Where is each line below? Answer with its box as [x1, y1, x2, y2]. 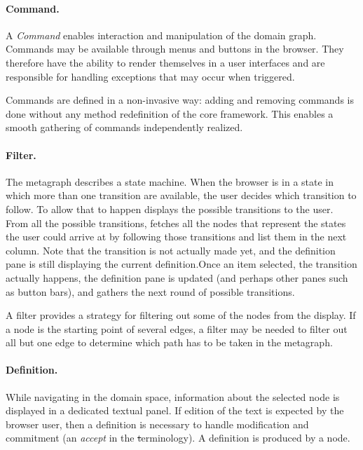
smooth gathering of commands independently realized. [6, 120, 243, 135]
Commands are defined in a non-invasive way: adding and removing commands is [6, 93, 354, 107]
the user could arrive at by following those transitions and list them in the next [6, 229, 347, 244]
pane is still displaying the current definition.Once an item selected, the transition [6, 257, 357, 271]
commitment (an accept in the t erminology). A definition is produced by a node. [6, 430, 350, 445]
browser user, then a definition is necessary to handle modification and [6, 416, 309, 431]
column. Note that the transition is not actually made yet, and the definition [6, 243, 336, 257]
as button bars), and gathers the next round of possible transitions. [6, 284, 295, 299]
